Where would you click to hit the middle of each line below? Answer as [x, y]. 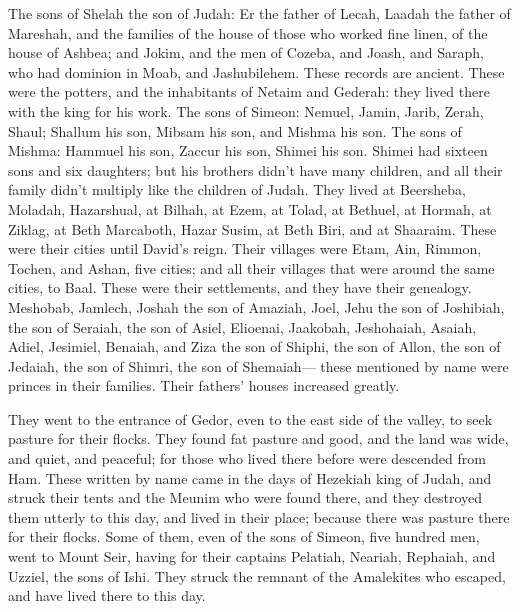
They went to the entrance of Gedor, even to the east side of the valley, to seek [250, 418]
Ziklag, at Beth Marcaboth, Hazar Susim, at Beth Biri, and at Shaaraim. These [252, 228]
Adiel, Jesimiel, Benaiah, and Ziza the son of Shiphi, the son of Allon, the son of [254, 346]
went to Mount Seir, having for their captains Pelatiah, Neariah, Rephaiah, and [252, 556]
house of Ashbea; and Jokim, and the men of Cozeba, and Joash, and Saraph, [246, 52]
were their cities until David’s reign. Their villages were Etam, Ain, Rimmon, [245, 248]
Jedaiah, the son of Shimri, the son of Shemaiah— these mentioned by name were [258, 365]
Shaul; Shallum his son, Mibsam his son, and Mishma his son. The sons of [235, 130]
